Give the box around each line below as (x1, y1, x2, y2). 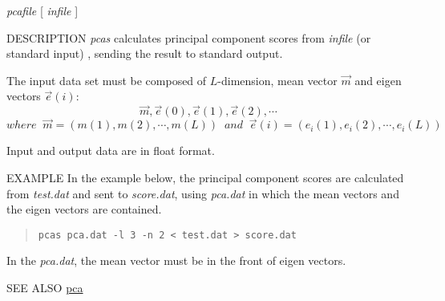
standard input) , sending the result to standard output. (6, 45, 283, 62)
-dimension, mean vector (217, 71, 338, 88)
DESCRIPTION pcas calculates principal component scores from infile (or (6, 29, 371, 46)
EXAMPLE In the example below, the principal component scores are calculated (6, 169, 404, 185)
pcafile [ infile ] (6, 2, 79, 18)
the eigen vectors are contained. (6, 201, 162, 218)
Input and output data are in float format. (6, 142, 215, 159)
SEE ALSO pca (6, 279, 83, 296)
